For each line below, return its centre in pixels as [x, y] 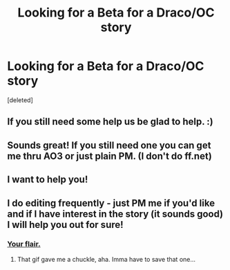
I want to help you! [48, 180]
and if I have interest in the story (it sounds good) [115, 214]
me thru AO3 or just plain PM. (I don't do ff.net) [109, 156]
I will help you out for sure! [65, 225]
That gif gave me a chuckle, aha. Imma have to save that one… [106, 259]
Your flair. [24, 244]
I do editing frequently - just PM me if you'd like [111, 203]
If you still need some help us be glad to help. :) [111, 122]
